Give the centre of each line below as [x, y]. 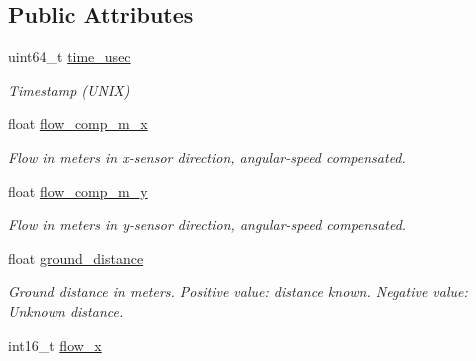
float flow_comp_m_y [78, 190]
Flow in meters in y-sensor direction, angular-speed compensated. [207, 224]
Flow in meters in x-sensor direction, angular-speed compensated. [207, 156]
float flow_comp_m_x [78, 123]
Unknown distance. [66, 310]
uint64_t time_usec [69, 56]
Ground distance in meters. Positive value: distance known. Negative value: [238, 291]
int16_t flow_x [55, 344]
